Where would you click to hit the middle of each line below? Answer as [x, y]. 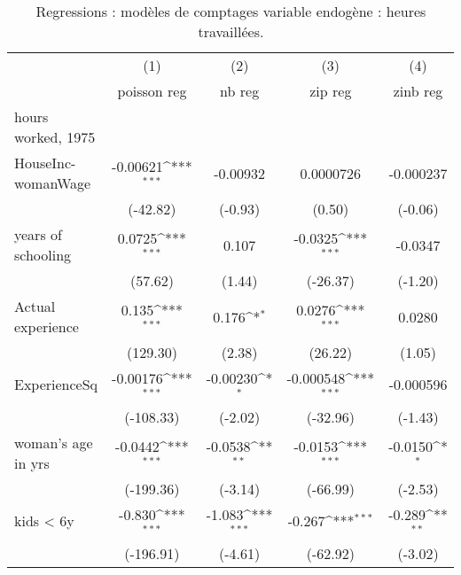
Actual [35, 306]
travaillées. [231, 31]
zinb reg [418, 91]
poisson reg [152, 91]
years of [38, 234]
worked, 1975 [55, 137]
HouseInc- [45, 163]
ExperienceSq [56, 385]
